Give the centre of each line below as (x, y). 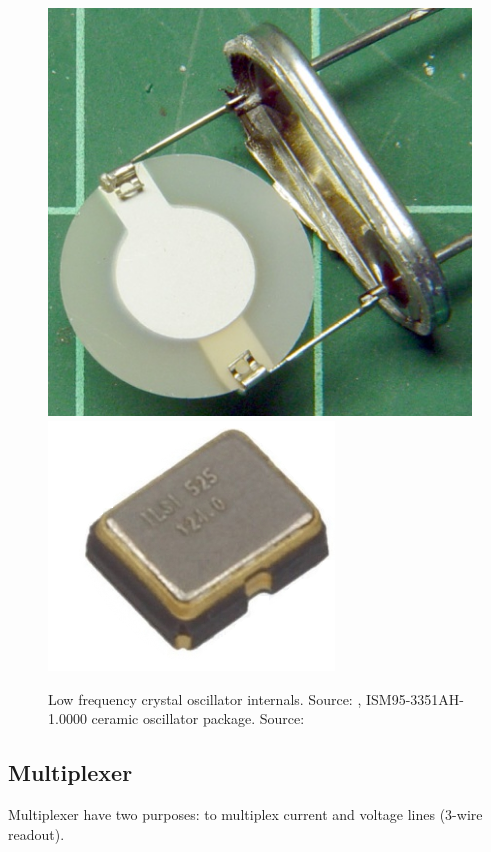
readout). (36, 833)
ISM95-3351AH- (414, 698)
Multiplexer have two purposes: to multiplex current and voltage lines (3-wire (245, 814)
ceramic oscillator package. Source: (198, 718)
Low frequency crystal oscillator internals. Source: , (205, 698)
